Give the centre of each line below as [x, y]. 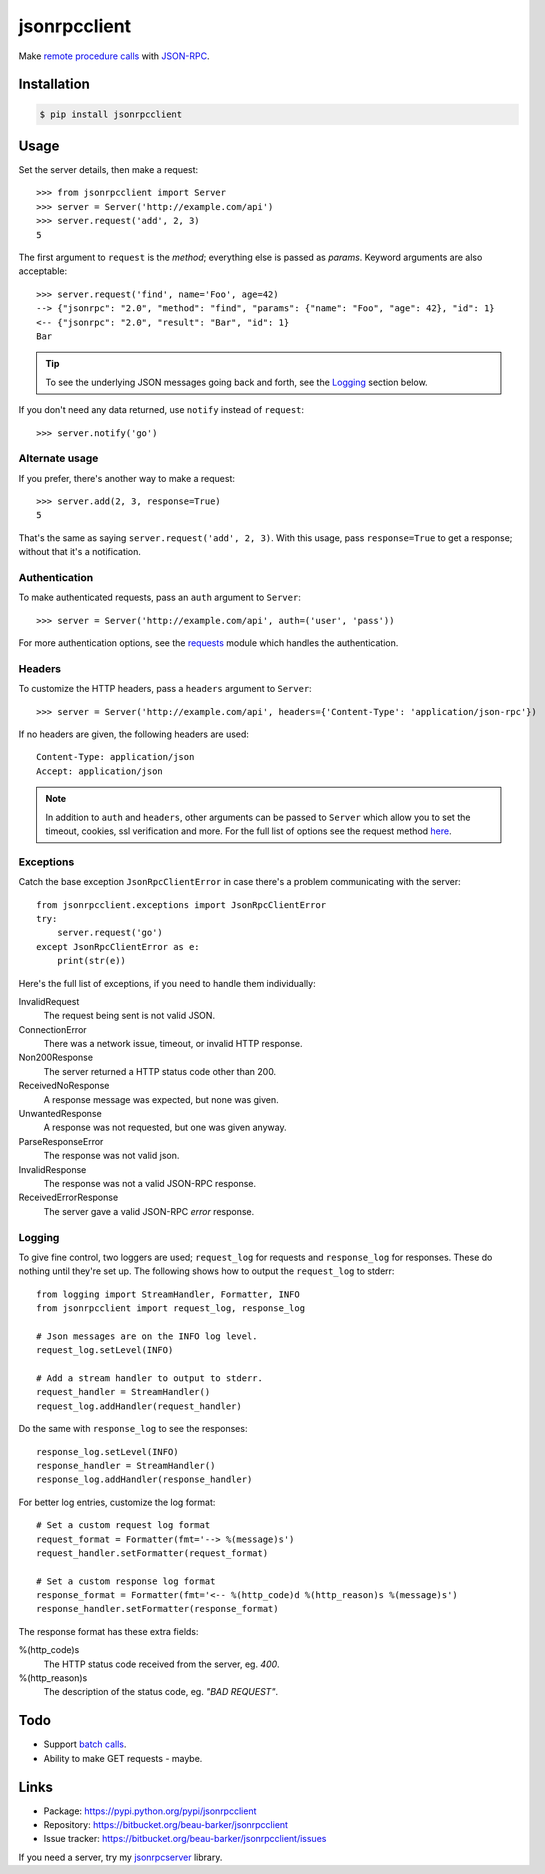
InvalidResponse [52, 1169]
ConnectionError [52, 1029]
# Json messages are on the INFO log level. [147, 1336]
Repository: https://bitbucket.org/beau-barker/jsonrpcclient [166, 1825]
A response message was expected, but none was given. [161, 1099]
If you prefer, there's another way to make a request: [126, 478]
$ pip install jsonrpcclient [111, 114]
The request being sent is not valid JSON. [129, 1016]
